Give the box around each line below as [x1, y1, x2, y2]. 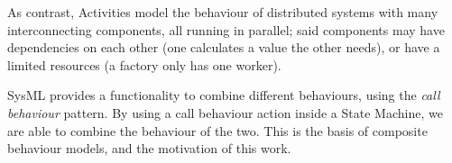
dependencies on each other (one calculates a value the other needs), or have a [7, 38, 440, 57]
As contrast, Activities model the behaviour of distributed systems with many [7, 3, 438, 21]
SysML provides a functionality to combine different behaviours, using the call [7, 86, 440, 104]
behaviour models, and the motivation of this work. [7, 139, 291, 158]
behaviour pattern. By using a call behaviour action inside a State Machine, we [7, 103, 443, 122]
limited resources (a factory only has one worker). [7, 55, 281, 74]
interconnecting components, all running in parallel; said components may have [7, 20, 445, 39]
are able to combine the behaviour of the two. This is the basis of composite [7, 121, 428, 140]
